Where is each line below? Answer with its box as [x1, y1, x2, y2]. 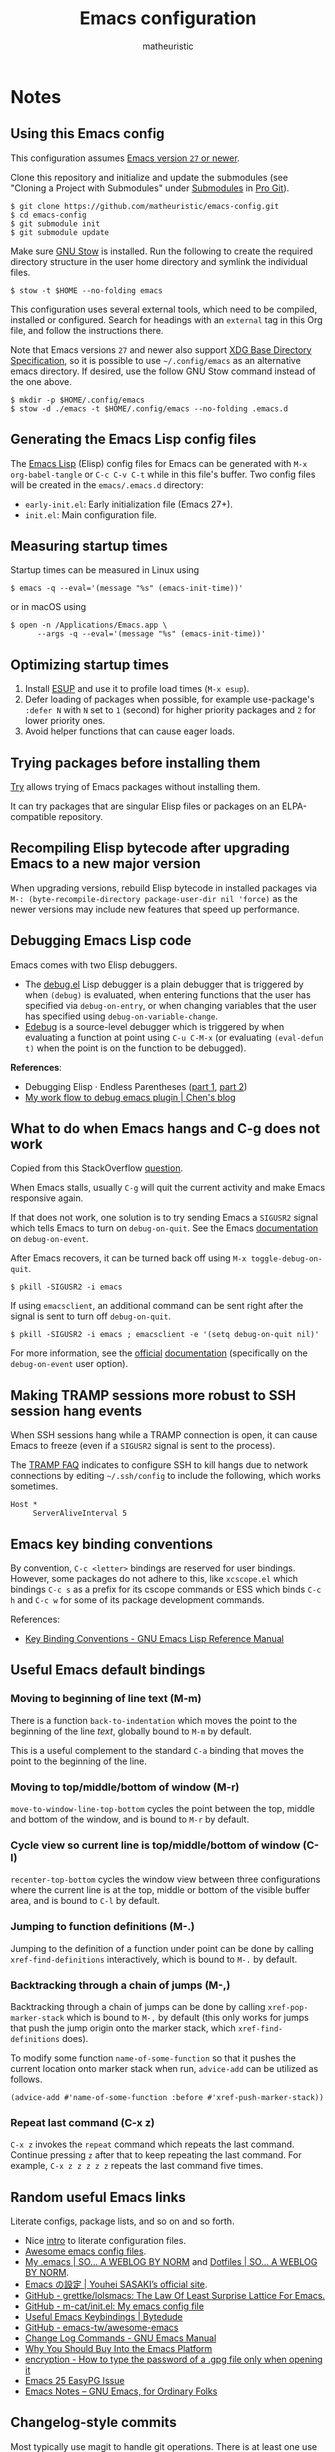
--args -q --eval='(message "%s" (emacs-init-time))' [36, 629, 267, 639]
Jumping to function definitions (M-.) [10, 1920, 195, 1934]
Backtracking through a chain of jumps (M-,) [10, 1978, 231, 1992]
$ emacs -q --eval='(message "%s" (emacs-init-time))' [10, 583, 244, 594]
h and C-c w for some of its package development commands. [10, 1594, 265, 1606]
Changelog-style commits [10, 2414, 177, 2431]
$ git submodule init [10, 218, 101, 229]
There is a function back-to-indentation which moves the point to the [10, 1714, 298, 1726]
